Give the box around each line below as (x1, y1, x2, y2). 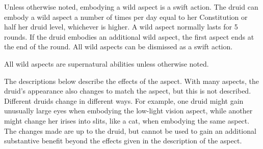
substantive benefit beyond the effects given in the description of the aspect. (4, 135, 242, 146)
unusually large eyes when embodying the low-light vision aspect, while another (4, 105, 253, 116)
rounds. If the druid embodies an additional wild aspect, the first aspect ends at (4, 31, 254, 42)
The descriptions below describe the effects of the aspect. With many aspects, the (4, 75, 259, 86)
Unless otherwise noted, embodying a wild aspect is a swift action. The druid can (4, 2, 258, 12)
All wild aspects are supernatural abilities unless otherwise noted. (4, 58, 209, 69)
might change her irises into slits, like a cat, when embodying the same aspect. (4, 115, 250, 126)
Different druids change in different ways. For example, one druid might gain (4, 95, 244, 106)
